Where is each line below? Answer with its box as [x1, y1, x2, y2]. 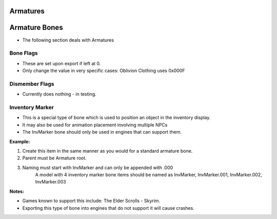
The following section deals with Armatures [22, 36, 114, 43]
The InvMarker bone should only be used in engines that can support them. [22, 129, 182, 135]
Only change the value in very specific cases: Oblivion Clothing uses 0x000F [22, 67, 185, 74]
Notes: [9, 188, 25, 194]
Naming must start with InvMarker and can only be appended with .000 [22, 165, 173, 171]
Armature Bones [9, 23, 64, 32]
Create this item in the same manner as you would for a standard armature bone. [22, 148, 193, 154]
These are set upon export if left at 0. [22, 60, 101, 66]
